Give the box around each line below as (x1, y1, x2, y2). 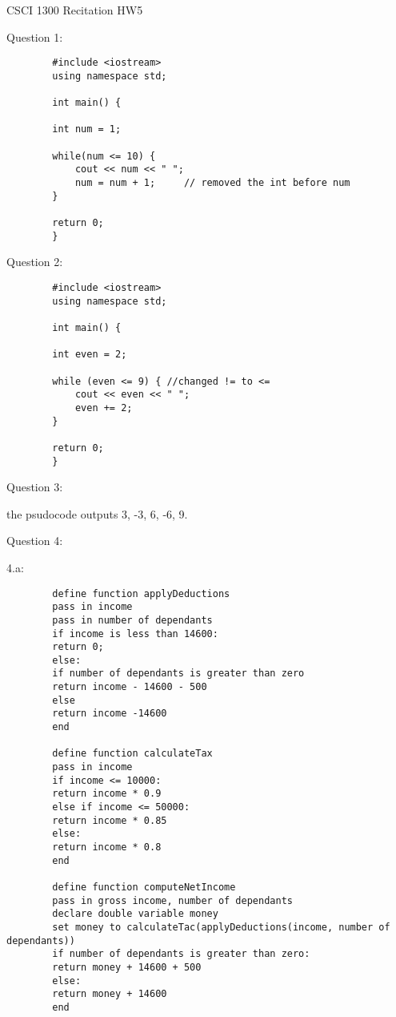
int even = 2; (52, 349, 127, 361)
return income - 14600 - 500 (52, 681, 207, 693)
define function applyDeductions (52, 587, 230, 599)
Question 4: (6, 532, 63, 549)
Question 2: (6, 253, 63, 270)
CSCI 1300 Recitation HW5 (6, 2, 143, 18)
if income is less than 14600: (52, 628, 218, 640)
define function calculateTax (52, 748, 213, 760)
